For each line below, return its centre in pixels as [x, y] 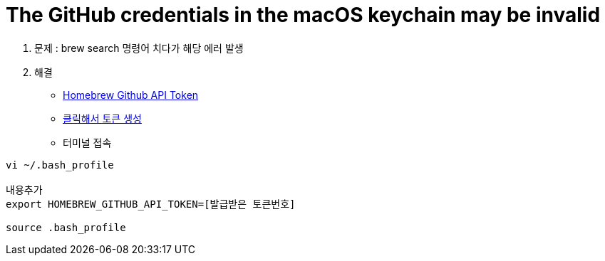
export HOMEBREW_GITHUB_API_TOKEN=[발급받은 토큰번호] [151, 204]
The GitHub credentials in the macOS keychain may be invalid [303, 15]
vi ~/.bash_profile [60, 165]
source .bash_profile [66, 227]
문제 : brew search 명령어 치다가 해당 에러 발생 [139, 48]
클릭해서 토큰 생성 [102, 118]
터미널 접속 [87, 142]
